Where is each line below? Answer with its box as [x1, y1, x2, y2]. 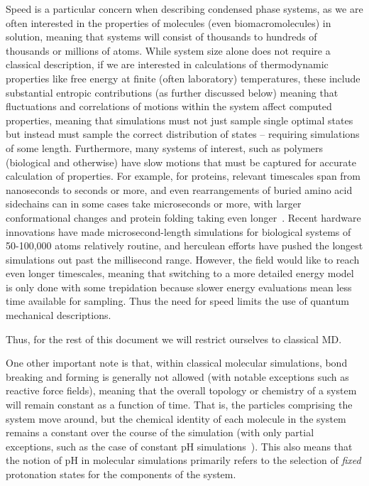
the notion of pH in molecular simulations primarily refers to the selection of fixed [6, 453, 361, 468]
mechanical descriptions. [6, 308, 111, 323]
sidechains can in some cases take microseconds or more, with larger [6, 196, 302, 211]
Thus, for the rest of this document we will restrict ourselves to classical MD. [6, 331, 342, 346]
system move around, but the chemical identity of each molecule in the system [6, 411, 346, 426]
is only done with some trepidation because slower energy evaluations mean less [6, 279, 352, 294]
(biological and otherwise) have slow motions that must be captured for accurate [6, 154, 356, 169]
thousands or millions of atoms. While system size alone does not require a [6, 43, 331, 58]
